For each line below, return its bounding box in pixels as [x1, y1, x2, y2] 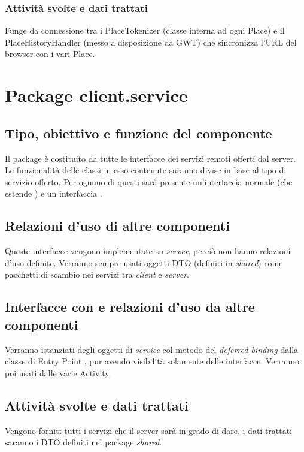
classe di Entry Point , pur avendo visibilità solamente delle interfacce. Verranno [5, 355, 300, 367]
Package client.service [5, 83, 188, 107]
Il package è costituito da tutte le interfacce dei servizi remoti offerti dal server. [5, 152, 296, 164]
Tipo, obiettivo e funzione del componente [5, 123, 272, 142]
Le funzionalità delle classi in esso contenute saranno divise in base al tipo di [5, 164, 287, 176]
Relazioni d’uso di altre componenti [5, 216, 230, 235]
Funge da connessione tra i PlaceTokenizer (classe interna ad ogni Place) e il [5, 24, 285, 37]
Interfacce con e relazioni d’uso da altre [5, 297, 255, 316]
